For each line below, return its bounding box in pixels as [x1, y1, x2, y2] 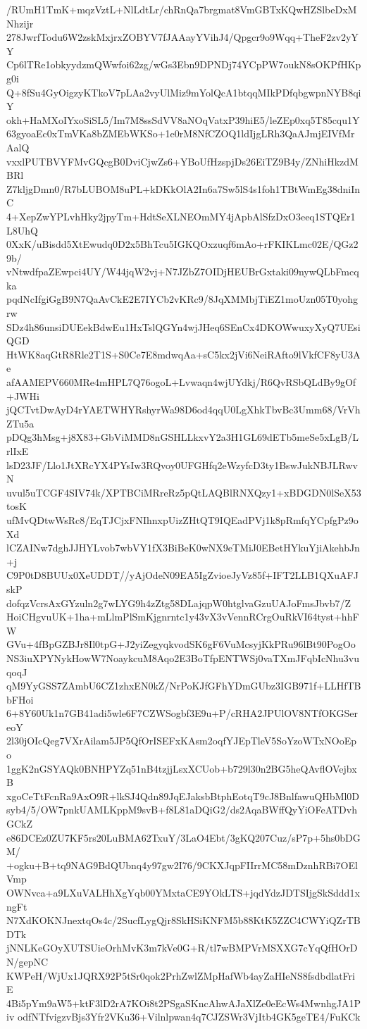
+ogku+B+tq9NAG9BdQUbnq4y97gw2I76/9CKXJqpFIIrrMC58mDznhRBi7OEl [6, 857, 358, 872]
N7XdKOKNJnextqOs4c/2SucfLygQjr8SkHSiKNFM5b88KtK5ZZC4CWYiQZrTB [6, 913, 361, 928]
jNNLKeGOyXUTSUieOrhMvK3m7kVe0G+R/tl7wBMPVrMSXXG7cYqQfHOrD [6, 940, 358, 955]
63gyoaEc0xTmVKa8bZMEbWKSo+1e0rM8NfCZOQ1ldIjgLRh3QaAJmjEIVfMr [6, 126, 355, 141]
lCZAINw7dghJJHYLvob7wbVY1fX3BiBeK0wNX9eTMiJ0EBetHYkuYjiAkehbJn [6, 540, 360, 555]
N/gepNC [6, 954, 49, 968]
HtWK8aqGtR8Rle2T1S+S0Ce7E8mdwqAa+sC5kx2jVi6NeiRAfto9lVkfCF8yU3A [6, 347, 361, 361]
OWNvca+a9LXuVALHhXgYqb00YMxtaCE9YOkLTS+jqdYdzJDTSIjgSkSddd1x [6, 885, 360, 899]
